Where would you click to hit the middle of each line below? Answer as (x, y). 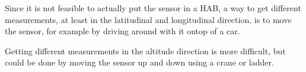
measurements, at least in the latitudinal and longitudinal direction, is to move (148, 19)
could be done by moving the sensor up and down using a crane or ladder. (139, 62)
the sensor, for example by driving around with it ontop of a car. (122, 31)
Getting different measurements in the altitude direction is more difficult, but (145, 50)
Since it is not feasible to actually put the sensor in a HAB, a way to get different (153, 8)
